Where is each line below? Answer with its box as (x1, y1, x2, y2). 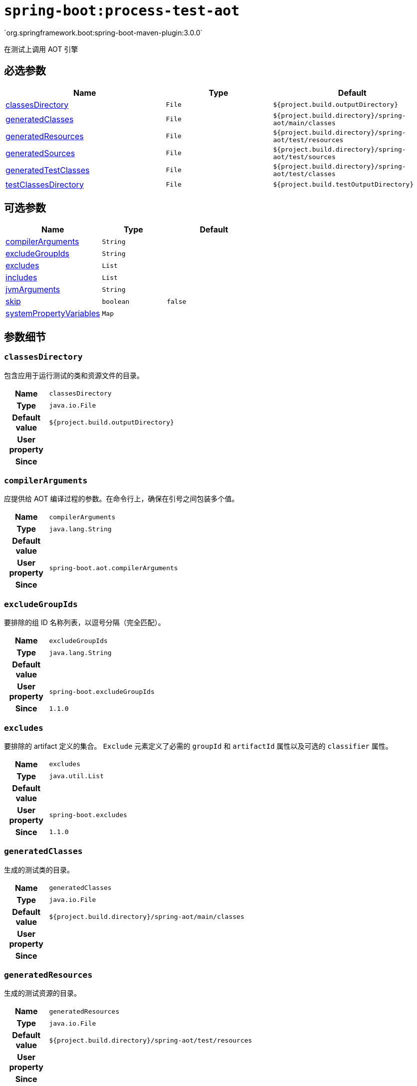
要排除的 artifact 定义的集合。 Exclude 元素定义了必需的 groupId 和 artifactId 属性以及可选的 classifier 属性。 (4, 741, 393, 750)
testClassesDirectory (5, 179, 84, 190)
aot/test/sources (273, 153, 336, 161)
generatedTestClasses (5, 165, 90, 175)
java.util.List (49, 772, 104, 780)
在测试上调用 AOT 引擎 (4, 44, 78, 53)
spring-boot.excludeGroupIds (49, 687, 155, 695)
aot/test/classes (273, 170, 336, 178)
